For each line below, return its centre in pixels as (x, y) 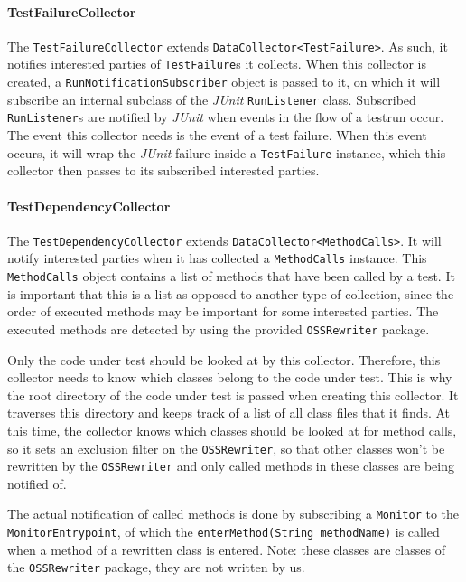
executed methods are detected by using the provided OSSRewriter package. (219, 329)
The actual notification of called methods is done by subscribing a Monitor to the (233, 514)
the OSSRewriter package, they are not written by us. (156, 567)
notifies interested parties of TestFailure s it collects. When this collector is (217, 64)
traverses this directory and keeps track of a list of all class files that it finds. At (229, 413)
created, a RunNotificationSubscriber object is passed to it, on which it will (224, 82)
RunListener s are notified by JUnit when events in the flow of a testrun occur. (226, 117)
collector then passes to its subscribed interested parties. (163, 170)
